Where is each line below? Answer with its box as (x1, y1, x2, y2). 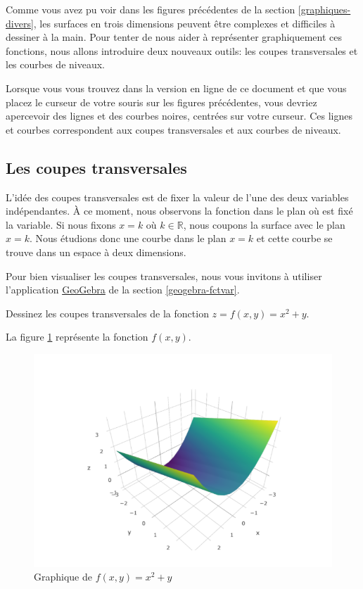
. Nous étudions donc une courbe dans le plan (29, 231, 227, 246)
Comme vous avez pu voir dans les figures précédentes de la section (6, 2, 295, 16)
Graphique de (34, 569, 92, 584)
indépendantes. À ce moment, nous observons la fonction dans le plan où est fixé (6, 203, 353, 218)
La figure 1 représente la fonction (6, 329, 148, 344)
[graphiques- (298, 2, 351, 16)
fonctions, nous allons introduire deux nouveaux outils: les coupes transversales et (6, 43, 358, 58)
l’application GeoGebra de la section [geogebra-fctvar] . (6, 282, 240, 297)
